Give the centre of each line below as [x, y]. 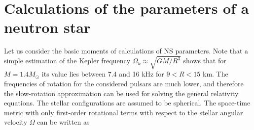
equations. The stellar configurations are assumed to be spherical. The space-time [127, 103]
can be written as [63, 122]
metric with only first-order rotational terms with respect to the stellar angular [124, 112]
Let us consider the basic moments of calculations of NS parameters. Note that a [126, 51]
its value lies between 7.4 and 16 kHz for [103, 74]
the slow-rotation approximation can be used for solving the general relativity [121, 93]
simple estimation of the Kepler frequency [67, 61]
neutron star [47, 27]
